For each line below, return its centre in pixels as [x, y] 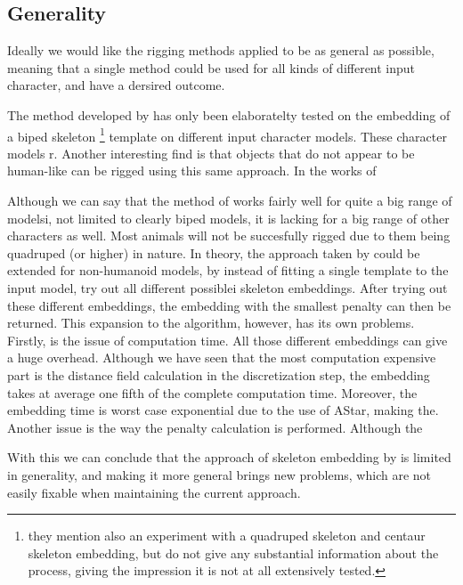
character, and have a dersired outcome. [116, 85]
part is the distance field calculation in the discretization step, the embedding [219, 374]
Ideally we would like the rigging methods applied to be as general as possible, [221, 50]
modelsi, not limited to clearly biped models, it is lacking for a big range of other [228, 218]
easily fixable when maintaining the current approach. [154, 492]
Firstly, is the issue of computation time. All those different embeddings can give [227, 340]
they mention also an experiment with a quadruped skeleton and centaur [227, 536]
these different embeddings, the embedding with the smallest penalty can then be [229, 305]
